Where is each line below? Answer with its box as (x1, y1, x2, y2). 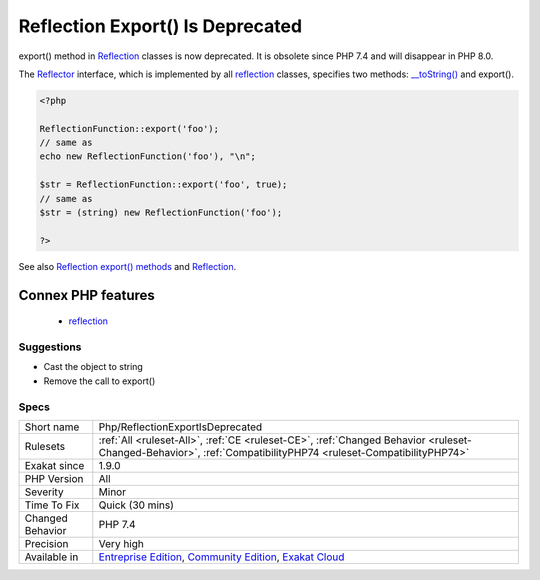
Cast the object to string (43, 361, 144, 373)
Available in (24, 550, 79, 564)
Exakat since (24, 458, 85, 472)
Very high (98, 536, 144, 550)
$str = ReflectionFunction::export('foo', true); (39, 179, 288, 190)
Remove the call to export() (43, 375, 156, 387)
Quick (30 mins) (98, 498, 174, 512)
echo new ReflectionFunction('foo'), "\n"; (39, 151, 257, 162)
